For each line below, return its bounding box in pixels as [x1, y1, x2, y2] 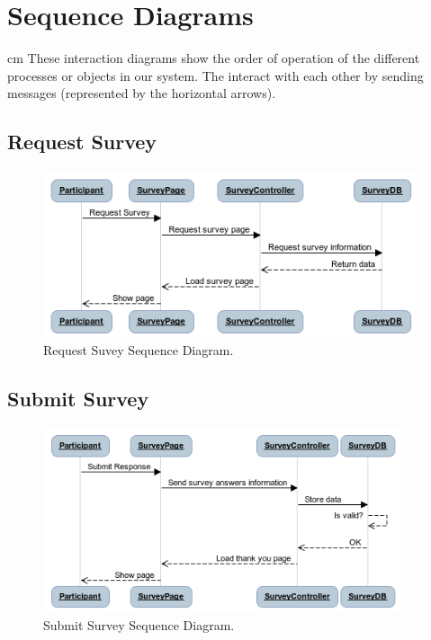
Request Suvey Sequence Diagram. [43, 341, 234, 360]
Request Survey [7, 128, 157, 156]
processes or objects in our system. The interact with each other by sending [7, 66, 424, 84]
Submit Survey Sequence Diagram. [43, 616, 235, 635]
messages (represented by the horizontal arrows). [7, 84, 276, 102]
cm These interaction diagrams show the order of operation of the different [7, 49, 420, 67]
